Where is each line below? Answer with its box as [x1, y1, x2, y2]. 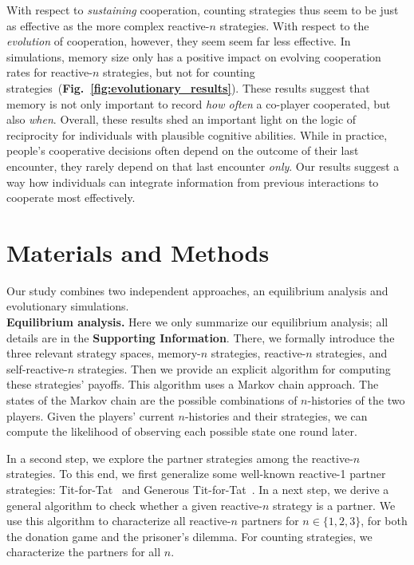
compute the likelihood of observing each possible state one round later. [6, 423, 357, 440]
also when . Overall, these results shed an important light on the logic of [6, 111, 357, 128]
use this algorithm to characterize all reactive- [6, 512, 231, 529]
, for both [361, 512, 408, 529]
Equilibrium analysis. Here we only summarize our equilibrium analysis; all [6, 314, 388, 330]
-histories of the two [307, 392, 405, 408]
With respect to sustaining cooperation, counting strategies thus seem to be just [6, 2, 399, 18]
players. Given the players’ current [6, 407, 175, 424]
